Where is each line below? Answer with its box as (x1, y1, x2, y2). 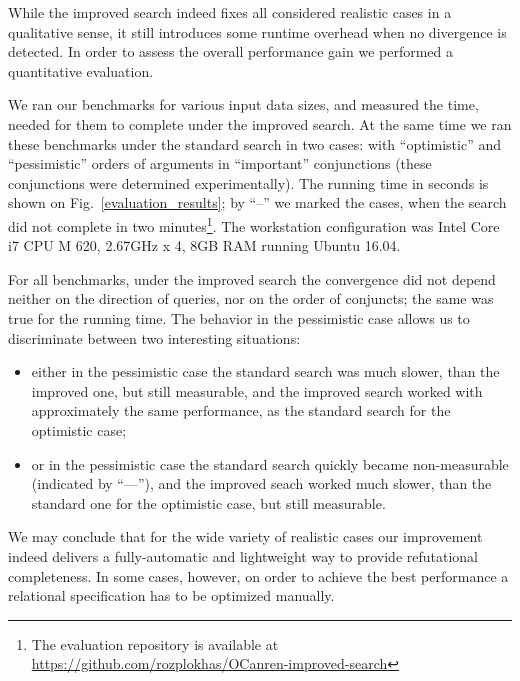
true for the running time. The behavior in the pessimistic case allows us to (8, 307, 470, 328)
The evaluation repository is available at (31, 633, 279, 654)
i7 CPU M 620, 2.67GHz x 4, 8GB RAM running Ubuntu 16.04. (8, 235, 401, 256)
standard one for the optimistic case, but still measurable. (31, 492, 386, 513)
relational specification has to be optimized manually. (8, 585, 335, 606)
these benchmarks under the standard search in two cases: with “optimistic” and (8, 133, 501, 154)
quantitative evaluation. (8, 60, 154, 81)
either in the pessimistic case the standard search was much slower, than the (31, 361, 500, 382)
